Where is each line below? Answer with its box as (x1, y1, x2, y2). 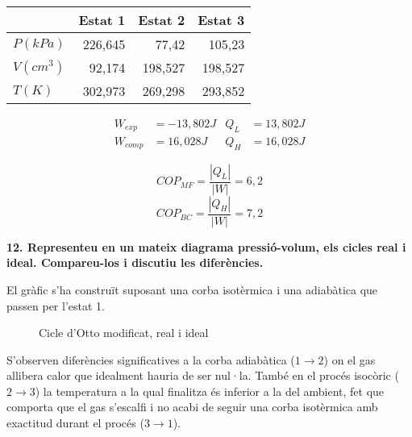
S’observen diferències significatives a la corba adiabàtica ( (6, 351, 295, 368)
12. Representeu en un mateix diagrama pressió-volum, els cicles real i (6, 238, 406, 255)
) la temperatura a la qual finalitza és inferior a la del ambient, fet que (35, 382, 385, 399)
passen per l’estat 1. (6, 297, 105, 314)
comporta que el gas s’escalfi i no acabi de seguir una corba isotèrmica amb (6, 398, 378, 415)
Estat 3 (198, 10, 245, 29)
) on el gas (323, 351, 376, 368)
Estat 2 (138, 10, 185, 29)
